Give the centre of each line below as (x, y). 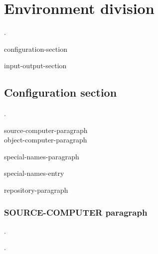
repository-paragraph (36, 190)
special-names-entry (34, 173)
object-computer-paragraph (46, 140)
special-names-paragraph (42, 156)
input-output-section (35, 65)
